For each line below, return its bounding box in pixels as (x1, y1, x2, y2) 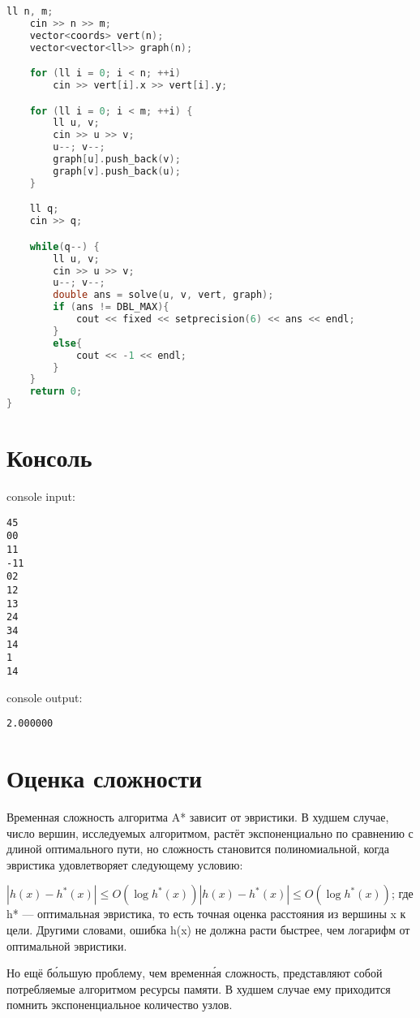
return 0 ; (29, 386, 83, 398)
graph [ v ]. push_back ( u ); (53, 165, 181, 177)
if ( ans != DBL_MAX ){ (53, 301, 169, 313)
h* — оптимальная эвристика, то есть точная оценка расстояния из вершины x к (6, 905, 406, 922)
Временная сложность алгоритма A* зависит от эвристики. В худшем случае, (6, 808, 389, 825)
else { (53, 337, 83, 349)
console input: (6, 488, 75, 505)
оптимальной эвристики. (6, 937, 127, 954)
